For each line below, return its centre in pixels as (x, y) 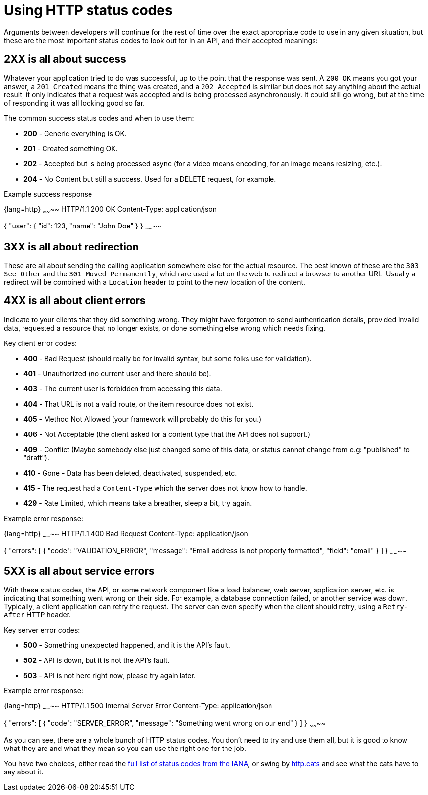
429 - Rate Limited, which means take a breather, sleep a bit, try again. (138, 503)
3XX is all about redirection (71, 247)
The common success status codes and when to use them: (99, 118)
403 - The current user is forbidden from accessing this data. (123, 388)
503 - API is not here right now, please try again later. (110, 676)
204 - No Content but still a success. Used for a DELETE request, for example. (150, 179)
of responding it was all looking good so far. (75, 103)
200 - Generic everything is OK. (75, 133)
